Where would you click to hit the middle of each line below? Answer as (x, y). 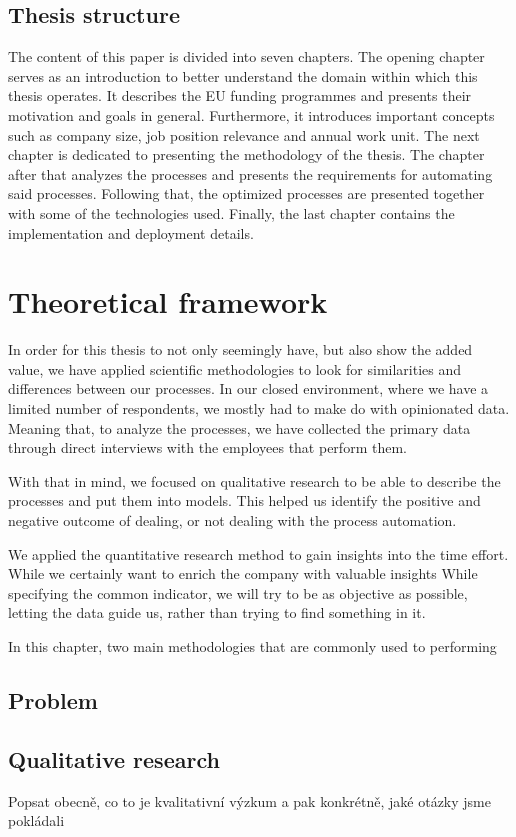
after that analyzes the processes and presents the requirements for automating (250, 173)
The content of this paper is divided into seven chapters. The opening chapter (246, 56)
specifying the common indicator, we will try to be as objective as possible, (238, 592)
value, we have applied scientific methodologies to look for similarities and (235, 368)
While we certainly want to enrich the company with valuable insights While (243, 573)
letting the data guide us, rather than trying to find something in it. (217, 612)
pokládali (36, 820)
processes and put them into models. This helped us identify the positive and (244, 500)
